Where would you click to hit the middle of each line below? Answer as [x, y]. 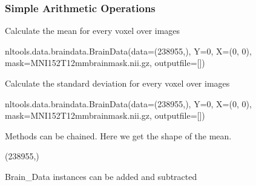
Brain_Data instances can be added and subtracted [101, 176]
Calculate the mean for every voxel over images [93, 31]
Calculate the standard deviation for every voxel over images [117, 83]
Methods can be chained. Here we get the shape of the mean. [118, 135]
